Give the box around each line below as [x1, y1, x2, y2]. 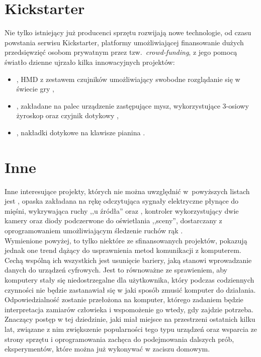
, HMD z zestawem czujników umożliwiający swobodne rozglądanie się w [16, 73, 240, 84]
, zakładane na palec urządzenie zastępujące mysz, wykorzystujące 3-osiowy [16, 100, 249, 111]
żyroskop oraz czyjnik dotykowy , [16, 110, 119, 121]
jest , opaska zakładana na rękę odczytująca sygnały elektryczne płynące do [5, 196, 239, 206]
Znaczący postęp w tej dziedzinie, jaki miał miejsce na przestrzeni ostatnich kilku [5, 314, 255, 324]
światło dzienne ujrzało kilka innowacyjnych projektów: [5, 56, 175, 67]
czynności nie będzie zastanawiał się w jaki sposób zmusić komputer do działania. [5, 284, 256, 295]
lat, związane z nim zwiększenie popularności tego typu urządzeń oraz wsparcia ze [5, 323, 257, 334]
